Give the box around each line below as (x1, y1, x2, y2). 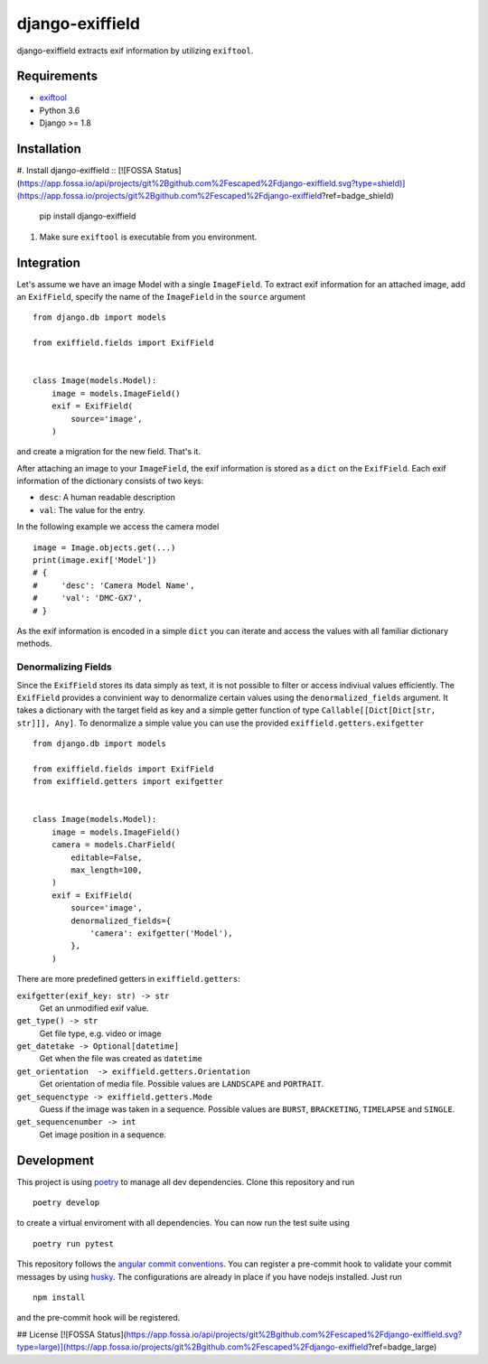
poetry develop (33, 1198, 100, 1208)
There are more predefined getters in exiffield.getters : (16, 974, 240, 985)
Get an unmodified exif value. (39, 1003, 149, 1014)
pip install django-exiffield (39, 210, 136, 221)
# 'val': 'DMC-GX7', (33, 593, 143, 603)
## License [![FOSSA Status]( (16, 1329, 127, 1340)
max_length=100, (70, 864, 143, 875)
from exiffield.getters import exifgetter (33, 777, 224, 787)
